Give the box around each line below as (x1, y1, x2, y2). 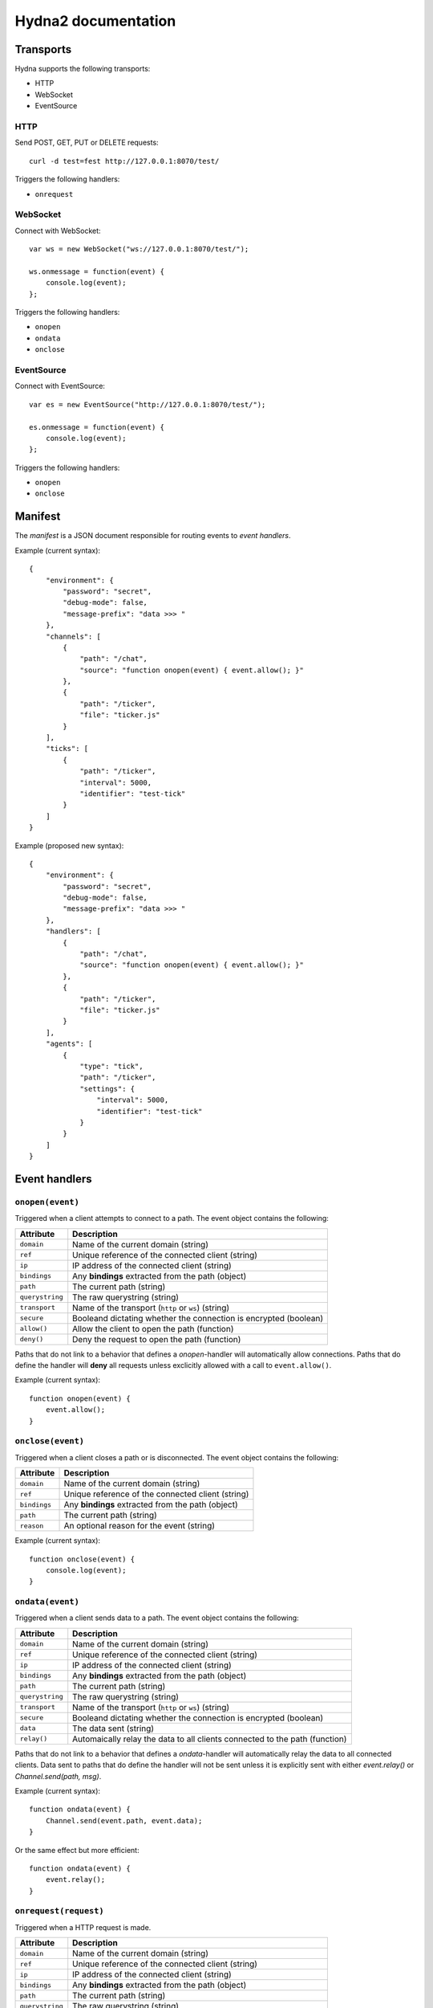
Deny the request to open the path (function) (72, 1333, 241, 1345)
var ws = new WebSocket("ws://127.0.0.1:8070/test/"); (29, 245, 249, 254)
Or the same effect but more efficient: (14, 1845, 140, 1855)
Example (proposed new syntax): (14, 840, 124, 851)
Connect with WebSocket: (14, 226, 101, 235)
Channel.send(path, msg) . (14, 1771, 102, 1781)
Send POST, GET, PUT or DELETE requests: (14, 137, 160, 148)
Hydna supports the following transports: (14, 64, 151, 74)
